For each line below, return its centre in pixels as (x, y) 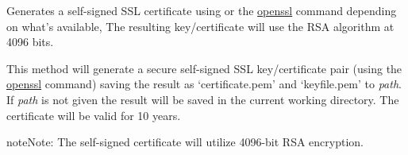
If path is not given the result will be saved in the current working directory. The (203, 99)
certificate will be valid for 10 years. (94, 115)
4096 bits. (30, 42)
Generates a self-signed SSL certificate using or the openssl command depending (202, 10)
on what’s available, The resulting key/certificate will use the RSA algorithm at (200, 26)
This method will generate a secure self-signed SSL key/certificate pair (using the (204, 68)
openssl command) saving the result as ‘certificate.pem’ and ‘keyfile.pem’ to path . (204, 84)
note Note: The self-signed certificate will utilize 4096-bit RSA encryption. (185, 142)
